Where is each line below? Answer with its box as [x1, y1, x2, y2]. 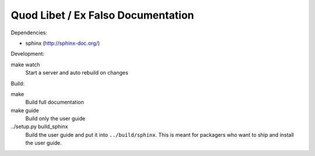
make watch [10, 61, 40, 68]
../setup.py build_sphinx [10, 123, 68, 130]
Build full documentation [25, 99, 84, 106]
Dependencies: [10, 29, 48, 36]
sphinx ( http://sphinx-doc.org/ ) [25, 40, 100, 47]
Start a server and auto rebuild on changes [25, 69, 128, 76]
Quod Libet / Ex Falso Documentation [10, 9, 195, 22]
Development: [10, 50, 45, 58]
